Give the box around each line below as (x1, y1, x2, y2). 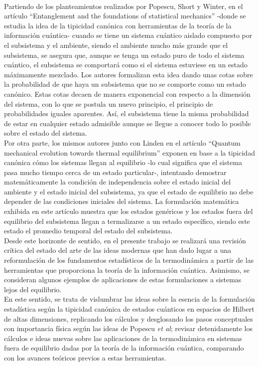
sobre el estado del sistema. (4, 128, 87, 138)
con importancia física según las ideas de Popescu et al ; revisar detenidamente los (4, 323, 253, 334)
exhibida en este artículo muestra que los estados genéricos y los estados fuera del (4, 206, 253, 216)
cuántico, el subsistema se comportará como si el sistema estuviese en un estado (4, 59, 248, 70)
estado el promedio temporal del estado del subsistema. (4, 225, 173, 236)
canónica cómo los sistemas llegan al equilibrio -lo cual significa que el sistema (4, 157, 243, 168)
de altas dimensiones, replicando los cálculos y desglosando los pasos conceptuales (4, 313, 253, 324)
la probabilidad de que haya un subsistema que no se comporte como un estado (4, 79, 246, 89)
